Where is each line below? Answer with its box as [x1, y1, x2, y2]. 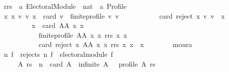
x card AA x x [31, 20, 84, 30]
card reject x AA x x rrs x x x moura [38, 39, 192, 49]
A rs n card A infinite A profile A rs [17, 58, 156, 69]
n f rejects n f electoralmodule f [3, 48, 113, 59]
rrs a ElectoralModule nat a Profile [3, 1, 127, 11]
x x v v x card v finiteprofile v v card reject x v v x [3, 10, 225, 21]
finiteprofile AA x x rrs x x [38, 29, 127, 40]
